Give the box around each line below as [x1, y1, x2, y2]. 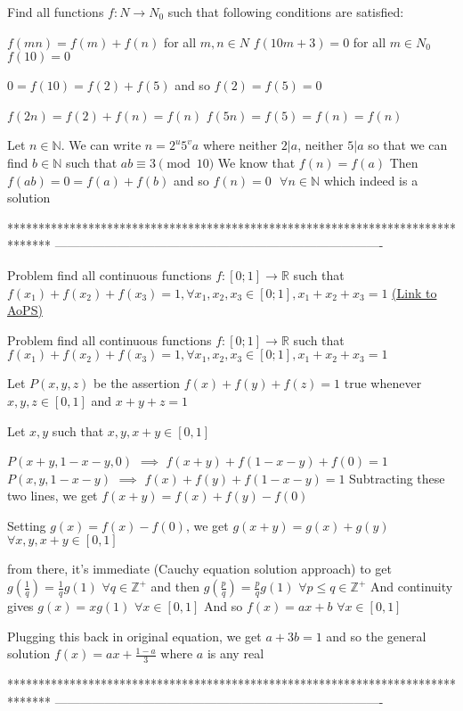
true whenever [344, 374, 422, 393]
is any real [207, 644, 264, 663]
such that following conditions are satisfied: [167, 3, 404, 21]
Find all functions [7, 3, 104, 21]
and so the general [326, 626, 426, 645]
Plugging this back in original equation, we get [7, 626, 262, 645]
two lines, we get [7, 486, 98, 505]
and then [150, 577, 199, 596]
